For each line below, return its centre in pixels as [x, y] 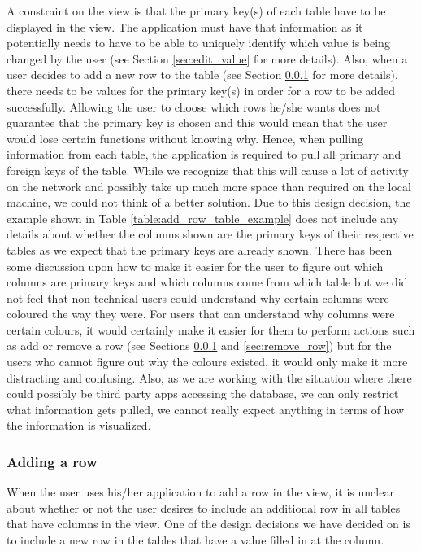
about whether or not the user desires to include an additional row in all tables [204, 507]
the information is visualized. [79, 425]
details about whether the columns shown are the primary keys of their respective [210, 234]
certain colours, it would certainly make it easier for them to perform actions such [211, 329]
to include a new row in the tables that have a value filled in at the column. [195, 540]
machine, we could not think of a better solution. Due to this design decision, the [209, 202]
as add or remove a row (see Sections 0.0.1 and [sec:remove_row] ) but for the [199, 345]
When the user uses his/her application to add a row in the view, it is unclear [200, 492]
